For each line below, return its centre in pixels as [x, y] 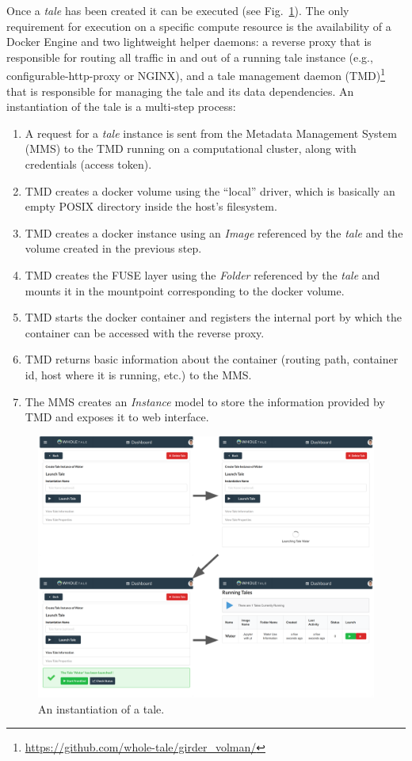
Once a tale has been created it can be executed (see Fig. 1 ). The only [178, 10]
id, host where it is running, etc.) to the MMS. [138, 374]
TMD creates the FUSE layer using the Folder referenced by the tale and [202, 274]
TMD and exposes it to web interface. [117, 417]
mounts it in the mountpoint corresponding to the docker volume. [185, 290]
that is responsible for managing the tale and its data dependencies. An [180, 91]
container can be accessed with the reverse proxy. [145, 332]
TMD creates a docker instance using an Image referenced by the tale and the [214, 232]
